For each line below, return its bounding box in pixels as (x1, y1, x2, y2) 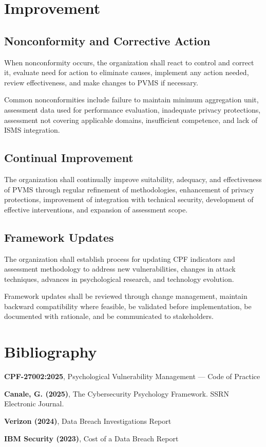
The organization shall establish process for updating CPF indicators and (4, 253, 235, 264)
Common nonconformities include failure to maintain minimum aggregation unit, (4, 94, 259, 105)
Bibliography (4, 341, 97, 362)
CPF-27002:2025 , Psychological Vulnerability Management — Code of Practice (4, 371, 260, 382)
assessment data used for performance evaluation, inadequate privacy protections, (4, 104, 261, 115)
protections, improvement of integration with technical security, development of (4, 194, 254, 205)
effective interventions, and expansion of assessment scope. (4, 204, 188, 214)
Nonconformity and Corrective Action (4, 32, 211, 48)
